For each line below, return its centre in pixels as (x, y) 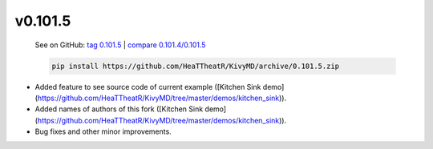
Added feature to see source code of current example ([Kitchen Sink (148, 87)
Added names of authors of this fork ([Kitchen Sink (119, 109)
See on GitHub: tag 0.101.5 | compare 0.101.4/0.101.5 (120, 45)
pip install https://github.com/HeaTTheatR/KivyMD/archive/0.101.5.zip (196, 66)
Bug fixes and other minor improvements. (103, 131)
